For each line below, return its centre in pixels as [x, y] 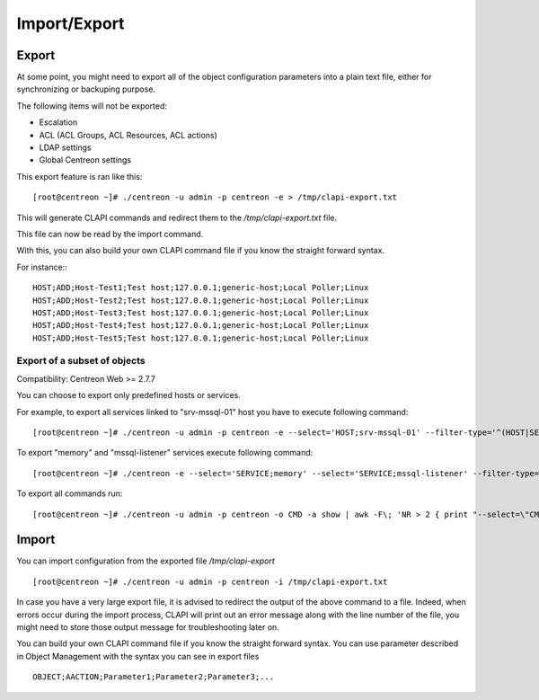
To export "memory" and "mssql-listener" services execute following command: [165, 453]
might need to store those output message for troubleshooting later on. [148, 627]
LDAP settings [65, 147]
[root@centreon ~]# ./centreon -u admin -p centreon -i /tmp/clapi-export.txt [210, 581]
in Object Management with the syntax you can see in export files [138, 656]
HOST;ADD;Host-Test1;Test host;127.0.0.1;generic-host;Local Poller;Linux [201, 288]
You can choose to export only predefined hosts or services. [129, 395]
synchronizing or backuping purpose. [86, 89]
